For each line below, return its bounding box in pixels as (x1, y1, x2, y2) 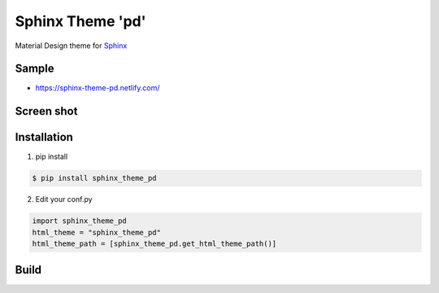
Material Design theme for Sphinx (15, 41, 128, 50)
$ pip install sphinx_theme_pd (32, 173, 158, 183)
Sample (15, 62, 54, 76)
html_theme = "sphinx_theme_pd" (32, 228, 162, 237)
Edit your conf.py (35, 195, 93, 204)
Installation (15, 130, 73, 144)
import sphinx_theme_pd (32, 216, 128, 225)
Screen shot (15, 104, 78, 118)
